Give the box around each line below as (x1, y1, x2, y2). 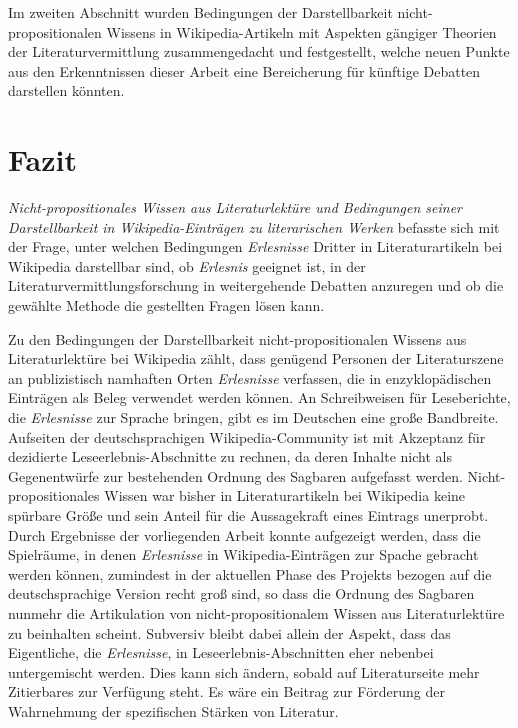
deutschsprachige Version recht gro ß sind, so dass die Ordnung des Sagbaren (8, 583, 475, 604)
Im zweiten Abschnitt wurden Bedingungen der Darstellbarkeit (8, 2, 393, 22)
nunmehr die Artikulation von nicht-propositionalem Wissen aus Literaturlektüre (8, 602, 505, 623)
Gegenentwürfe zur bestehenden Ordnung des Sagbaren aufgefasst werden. (8, 465, 463, 486)
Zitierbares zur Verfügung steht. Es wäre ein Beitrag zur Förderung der (8, 681, 445, 702)
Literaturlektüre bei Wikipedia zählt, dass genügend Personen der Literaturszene (8, 348, 504, 369)
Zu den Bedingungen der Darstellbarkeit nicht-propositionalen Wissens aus (8, 328, 467, 349)
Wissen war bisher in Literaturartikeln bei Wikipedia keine (104, 485, 466, 506)
